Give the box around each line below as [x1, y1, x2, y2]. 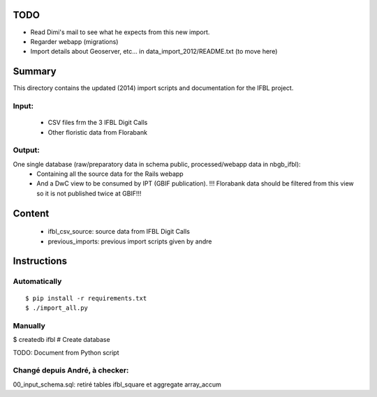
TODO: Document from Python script [13, 348, 119, 357]
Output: [13, 145, 40, 155]
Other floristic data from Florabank [47, 128, 148, 136]
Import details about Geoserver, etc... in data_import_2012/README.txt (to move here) [30, 47, 278, 56]
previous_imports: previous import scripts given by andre [47, 237, 212, 246]
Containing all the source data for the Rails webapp [36, 170, 184, 178]
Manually [13, 321, 45, 331]
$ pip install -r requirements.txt [25, 294, 147, 302]
